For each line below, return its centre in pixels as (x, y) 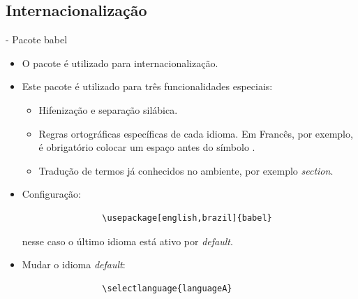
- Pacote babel (37, 39)
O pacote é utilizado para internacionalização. (120, 63)
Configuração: (51, 194)
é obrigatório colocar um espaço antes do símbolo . (147, 147)
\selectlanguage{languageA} (167, 288)
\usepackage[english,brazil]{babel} (187, 218)
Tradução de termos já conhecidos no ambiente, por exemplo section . (186, 170)
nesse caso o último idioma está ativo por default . (127, 241)
